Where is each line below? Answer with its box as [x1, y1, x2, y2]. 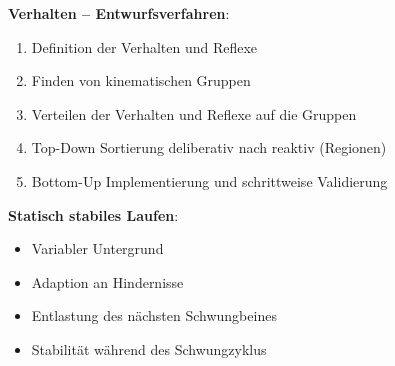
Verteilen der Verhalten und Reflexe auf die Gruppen [31, 103, 357, 124]
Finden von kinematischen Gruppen [31, 70, 251, 91]
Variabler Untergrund [31, 238, 164, 259]
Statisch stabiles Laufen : [8, 204, 179, 225]
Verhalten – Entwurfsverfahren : [8, 3, 230, 23]
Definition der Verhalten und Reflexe [31, 36, 258, 57]
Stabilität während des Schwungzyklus [31, 338, 267, 359]
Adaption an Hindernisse [31, 271, 184, 292]
